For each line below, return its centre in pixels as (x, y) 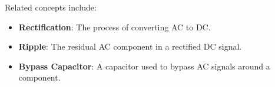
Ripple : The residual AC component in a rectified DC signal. (130, 46)
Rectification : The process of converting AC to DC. (115, 27)
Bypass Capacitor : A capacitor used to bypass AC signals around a (144, 66)
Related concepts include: (51, 7)
